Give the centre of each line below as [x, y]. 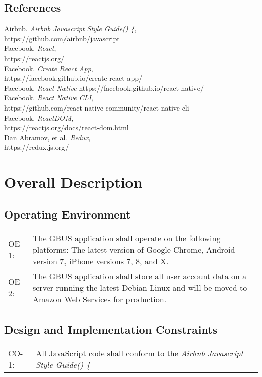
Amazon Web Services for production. [100, 299]
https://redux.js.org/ [37, 147]
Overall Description [73, 182]
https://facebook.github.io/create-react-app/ [73, 78]
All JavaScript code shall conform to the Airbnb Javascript [140, 353]
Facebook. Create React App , [49, 68]
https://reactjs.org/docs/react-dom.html [67, 127]
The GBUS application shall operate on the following [126, 238]
